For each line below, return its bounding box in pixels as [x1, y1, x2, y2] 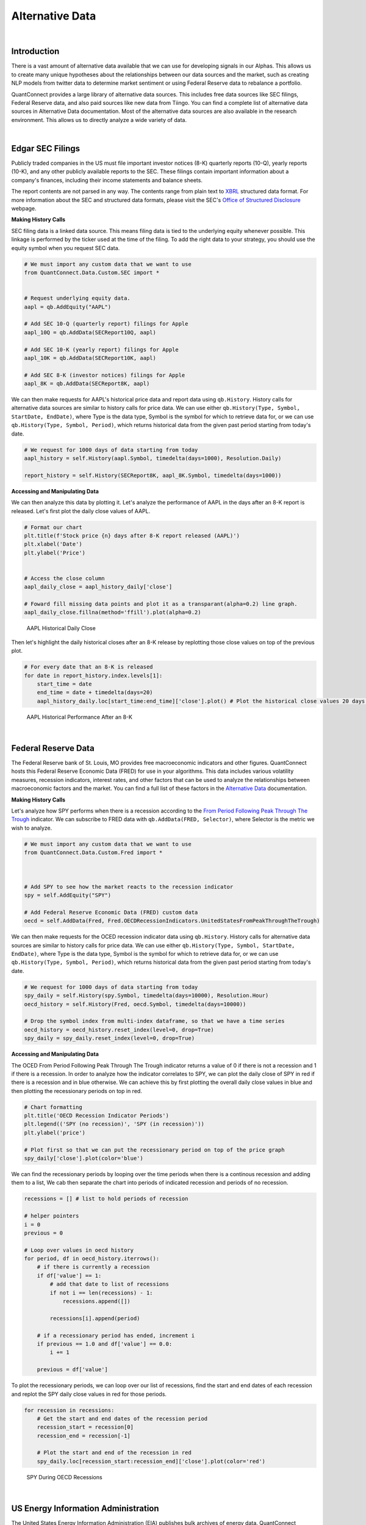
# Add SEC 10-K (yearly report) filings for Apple [24, 346, 179, 353]
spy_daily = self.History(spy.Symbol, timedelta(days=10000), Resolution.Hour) [24, 992, 269, 999]
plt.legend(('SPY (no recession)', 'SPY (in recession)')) [24, 1121, 204, 1128]
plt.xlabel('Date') [24, 540, 82, 548]
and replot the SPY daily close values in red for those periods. [11, 1390, 167, 1398]
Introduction [11, 46, 60, 57]
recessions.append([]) [62, 1298, 131, 1305]
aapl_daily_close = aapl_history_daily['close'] [24, 583, 173, 590]
